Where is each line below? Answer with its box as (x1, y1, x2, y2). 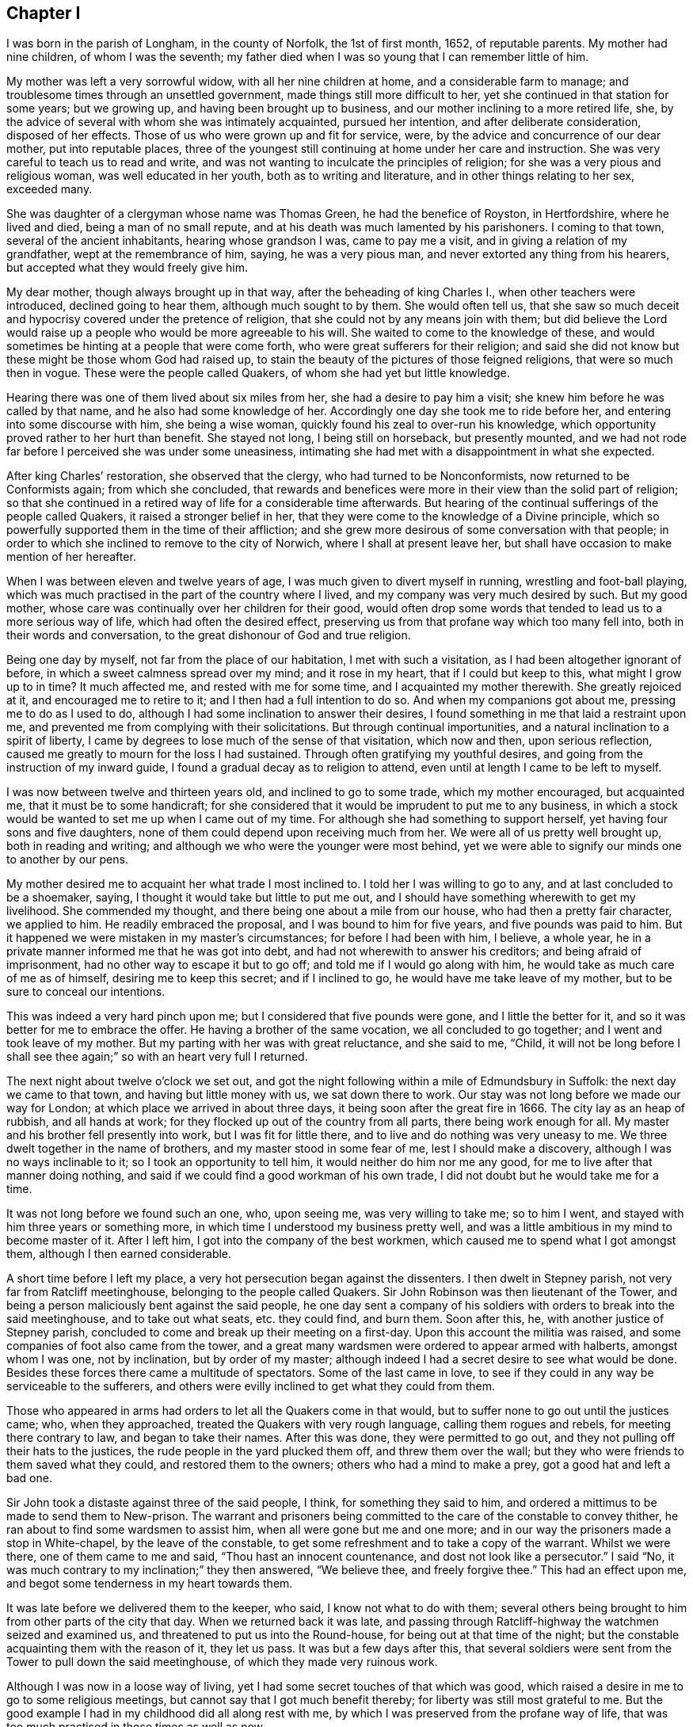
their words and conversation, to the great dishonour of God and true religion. (6, 628, 411, 642)
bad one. (6, 1471, 52, 1485)
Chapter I (6, 3, 81, 23)
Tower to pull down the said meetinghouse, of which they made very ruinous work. (6, 1655, 438, 1669)
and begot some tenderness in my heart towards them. (6, 1576, 293, 1591)
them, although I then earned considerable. (6, 1247, 232, 1261)
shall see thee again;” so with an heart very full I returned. (6, 1050, 308, 1064)
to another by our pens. (6, 852, 128, 867)
